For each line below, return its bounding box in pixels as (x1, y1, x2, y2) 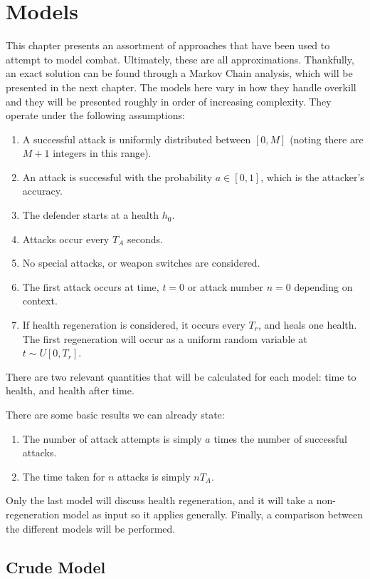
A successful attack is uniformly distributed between (22, 131, 251, 146)
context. (22, 293, 58, 308)
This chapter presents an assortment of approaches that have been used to (6, 38, 330, 53)
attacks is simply (117, 468, 191, 483)
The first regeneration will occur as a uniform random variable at (22, 331, 307, 346)
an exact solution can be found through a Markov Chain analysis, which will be (6, 66, 353, 81)
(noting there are (290, 131, 364, 146)
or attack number (187, 279, 264, 294)
